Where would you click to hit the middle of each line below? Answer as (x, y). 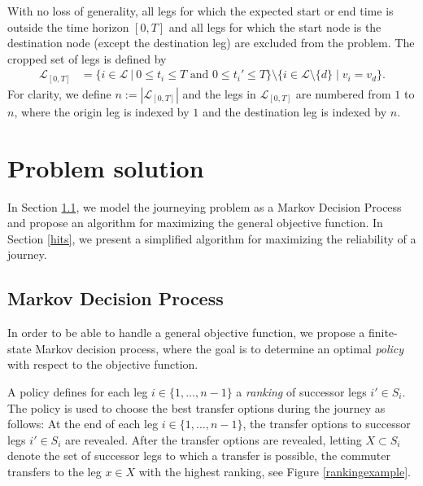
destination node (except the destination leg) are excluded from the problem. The (211, 43)
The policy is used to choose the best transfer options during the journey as (196, 407)
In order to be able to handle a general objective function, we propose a (186, 333)
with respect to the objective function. (103, 364)
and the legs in (219, 93)
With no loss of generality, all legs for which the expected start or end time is (201, 11)
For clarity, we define (59, 93)
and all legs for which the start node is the (275, 26)
